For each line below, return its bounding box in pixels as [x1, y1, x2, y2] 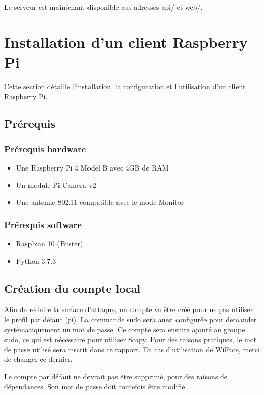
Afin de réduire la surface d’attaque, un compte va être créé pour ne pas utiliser [4, 304, 253, 315]
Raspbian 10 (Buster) [16, 238, 83, 249]
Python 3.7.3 [16, 255, 56, 266]
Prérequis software [4, 218, 82, 231]
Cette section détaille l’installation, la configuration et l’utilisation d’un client [4, 80, 246, 91]
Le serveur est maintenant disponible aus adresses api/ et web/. [4, 2, 203, 12]
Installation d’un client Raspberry [4, 31, 248, 52]
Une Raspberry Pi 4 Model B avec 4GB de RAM [16, 162, 169, 173]
